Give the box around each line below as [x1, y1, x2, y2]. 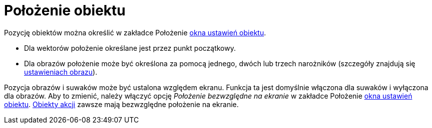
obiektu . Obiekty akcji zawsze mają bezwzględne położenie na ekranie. [4, 100, 239, 109]
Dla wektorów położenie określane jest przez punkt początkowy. [24, 43, 236, 52]
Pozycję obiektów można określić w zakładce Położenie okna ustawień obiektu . [4, 28, 266, 37]
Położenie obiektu [4, 2, 126, 19]
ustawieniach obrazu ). [24, 67, 98, 76]
